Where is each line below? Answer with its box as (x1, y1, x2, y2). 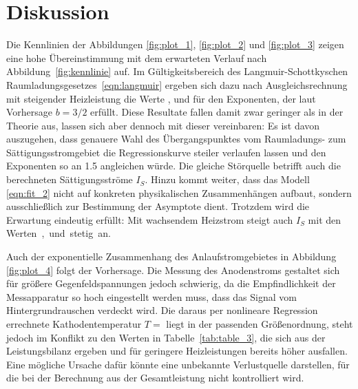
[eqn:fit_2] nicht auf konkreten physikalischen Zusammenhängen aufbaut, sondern (6, 185, 352, 200)
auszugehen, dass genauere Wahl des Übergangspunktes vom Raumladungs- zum (6, 132, 346, 146)
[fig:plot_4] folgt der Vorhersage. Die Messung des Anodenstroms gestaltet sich (6, 262, 340, 277)
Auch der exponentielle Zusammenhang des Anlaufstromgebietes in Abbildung (6, 249, 337, 264)
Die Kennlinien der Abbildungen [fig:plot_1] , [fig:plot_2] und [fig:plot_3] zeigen (6, 37, 344, 52)
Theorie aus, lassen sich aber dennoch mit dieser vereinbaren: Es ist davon (6, 118, 320, 132)
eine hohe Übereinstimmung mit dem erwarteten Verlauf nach (6, 50, 267, 65)
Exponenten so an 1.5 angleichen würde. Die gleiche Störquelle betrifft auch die (6, 158, 341, 173)
